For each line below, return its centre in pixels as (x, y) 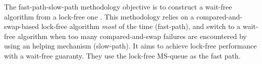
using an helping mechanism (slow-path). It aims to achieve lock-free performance (130, 46)
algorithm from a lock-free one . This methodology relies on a (99, 16)
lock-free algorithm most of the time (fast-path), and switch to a (141, 26)
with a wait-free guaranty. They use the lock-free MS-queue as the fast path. (122, 55)
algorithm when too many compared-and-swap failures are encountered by (132, 36)
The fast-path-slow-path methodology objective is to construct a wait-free (118, 6)
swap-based (21, 26)
